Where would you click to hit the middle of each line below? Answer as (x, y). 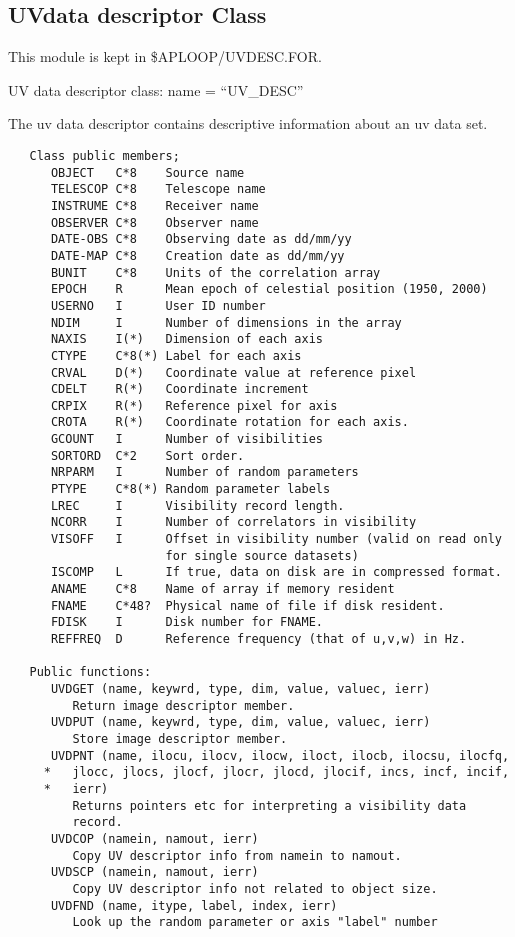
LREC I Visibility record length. (197, 505)
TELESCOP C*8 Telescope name (158, 189)
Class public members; (104, 155)
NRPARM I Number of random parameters (204, 472)
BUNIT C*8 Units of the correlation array (215, 272)
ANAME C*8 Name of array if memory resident (222, 589)
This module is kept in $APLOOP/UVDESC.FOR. (165, 56)
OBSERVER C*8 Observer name (154, 222)
